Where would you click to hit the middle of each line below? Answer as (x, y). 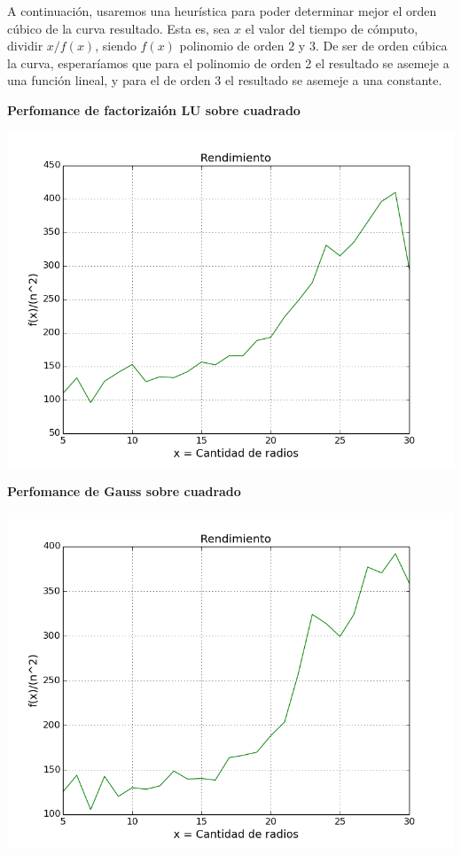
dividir (25, 46)
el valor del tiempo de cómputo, (332, 28)
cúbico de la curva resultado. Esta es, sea (119, 28)
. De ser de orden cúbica (381, 46)
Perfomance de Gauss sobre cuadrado (124, 491)
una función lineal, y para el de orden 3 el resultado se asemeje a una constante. (225, 80)
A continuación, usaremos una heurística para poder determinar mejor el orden (222, 11)
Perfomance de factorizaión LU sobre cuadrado (154, 109)
